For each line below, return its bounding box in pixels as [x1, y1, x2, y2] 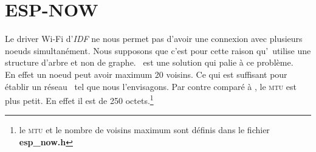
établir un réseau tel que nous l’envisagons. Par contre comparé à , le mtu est [5, 80, 297, 92]
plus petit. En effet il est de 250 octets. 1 [5, 92, 154, 106]
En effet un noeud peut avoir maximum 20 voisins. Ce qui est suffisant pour [5, 67, 287, 80]
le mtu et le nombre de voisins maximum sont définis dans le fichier [19, 123, 270, 136]
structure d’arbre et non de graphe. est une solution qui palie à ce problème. [5, 56, 294, 69]
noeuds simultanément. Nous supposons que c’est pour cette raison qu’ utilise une [5, 44, 311, 57]
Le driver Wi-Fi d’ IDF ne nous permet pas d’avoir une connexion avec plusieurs [5, 32, 303, 45]
